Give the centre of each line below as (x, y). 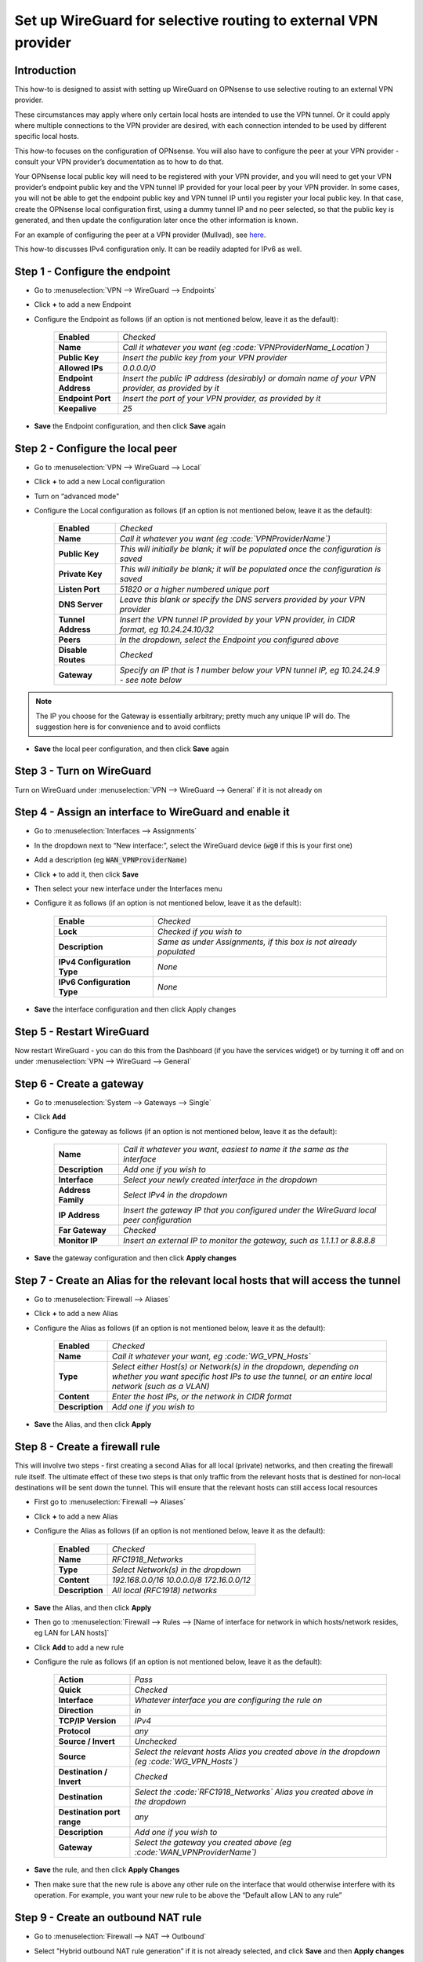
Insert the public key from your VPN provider (205, 358)
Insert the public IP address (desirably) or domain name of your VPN (249, 378)
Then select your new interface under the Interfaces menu (128, 889)
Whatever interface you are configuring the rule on (228, 1701)
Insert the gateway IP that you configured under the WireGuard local (249, 1210)
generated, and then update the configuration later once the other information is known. (156, 221)
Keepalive (78, 409)
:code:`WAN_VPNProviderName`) (195, 1852)
